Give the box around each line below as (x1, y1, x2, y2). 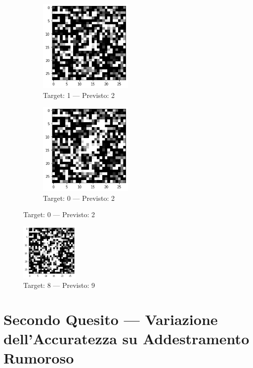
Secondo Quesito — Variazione (3, 309, 218, 329)
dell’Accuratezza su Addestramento (3, 328, 250, 349)
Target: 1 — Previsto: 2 (43, 90, 115, 100)
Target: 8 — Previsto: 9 (23, 280, 95, 290)
